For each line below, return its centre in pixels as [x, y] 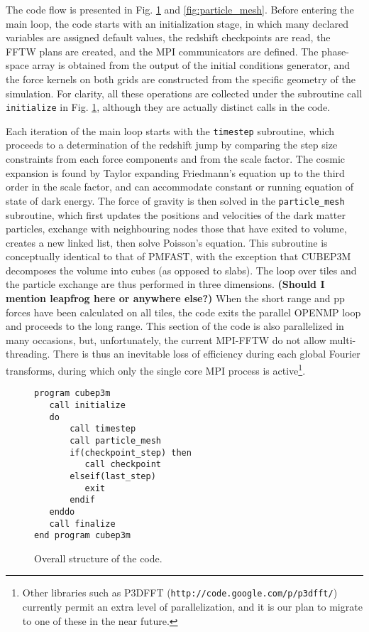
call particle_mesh [115, 440]
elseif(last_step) [113, 476]
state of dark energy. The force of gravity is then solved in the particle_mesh [175, 200]
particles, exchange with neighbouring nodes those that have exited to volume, [176, 229]
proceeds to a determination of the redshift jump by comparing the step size [172, 145]
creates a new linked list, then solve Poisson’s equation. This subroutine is [167, 242]
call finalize [82, 524]
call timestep [103, 429]
